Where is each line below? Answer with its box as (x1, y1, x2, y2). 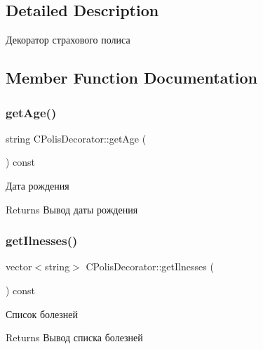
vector (6, 259, 32, 274)
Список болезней (6, 306, 79, 321)
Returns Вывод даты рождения (6, 202, 138, 216)
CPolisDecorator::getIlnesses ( (86, 259, 214, 274)
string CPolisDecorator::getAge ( (6, 131, 147, 145)
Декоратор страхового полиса (6, 32, 130, 47)
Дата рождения (6, 178, 69, 192)
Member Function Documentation (6, 67, 258, 88)
